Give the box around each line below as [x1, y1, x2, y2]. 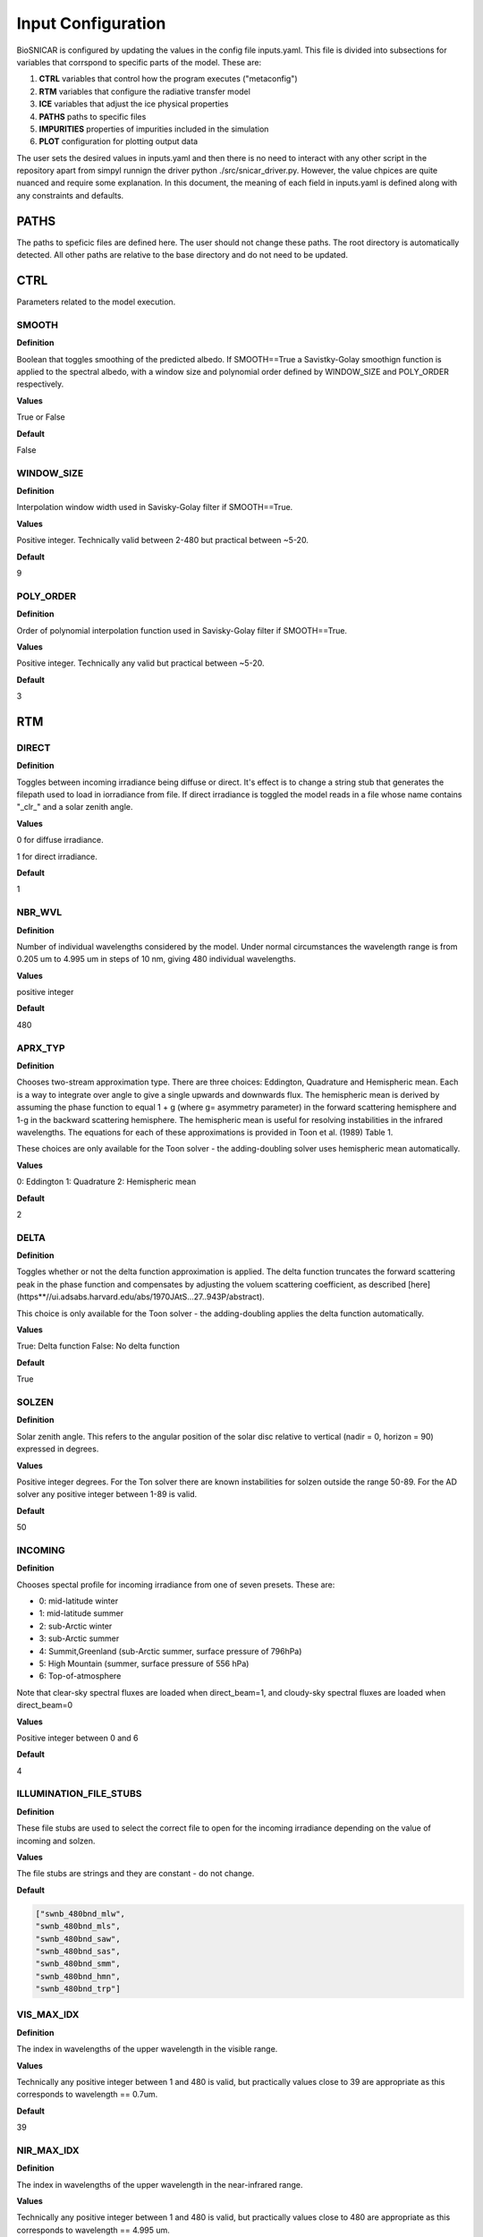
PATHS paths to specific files [38, 111, 147, 122]
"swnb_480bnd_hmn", [35, 1971, 121, 1981]
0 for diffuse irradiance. [16, 835, 104, 846]
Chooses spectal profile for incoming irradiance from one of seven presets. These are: [16, 1579, 335, 1590]
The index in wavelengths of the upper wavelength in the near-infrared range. [16, 2179, 303, 2190]
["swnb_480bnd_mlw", [35, 1909, 125, 1918]
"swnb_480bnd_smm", [35, 1959, 121, 1969]
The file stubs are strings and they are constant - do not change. [16, 1868, 255, 1879]
